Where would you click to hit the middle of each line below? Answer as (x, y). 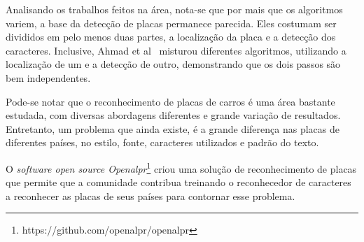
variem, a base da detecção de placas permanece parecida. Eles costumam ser (171, 23)
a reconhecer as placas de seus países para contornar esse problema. (150, 195)
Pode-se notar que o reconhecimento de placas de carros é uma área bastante (170, 101)
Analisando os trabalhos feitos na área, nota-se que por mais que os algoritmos (174, 9)
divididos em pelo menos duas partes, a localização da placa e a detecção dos (171, 37)
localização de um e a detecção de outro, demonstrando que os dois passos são (173, 64)
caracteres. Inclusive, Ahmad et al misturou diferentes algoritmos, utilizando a (176, 50)
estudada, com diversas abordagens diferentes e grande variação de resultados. (173, 115)
